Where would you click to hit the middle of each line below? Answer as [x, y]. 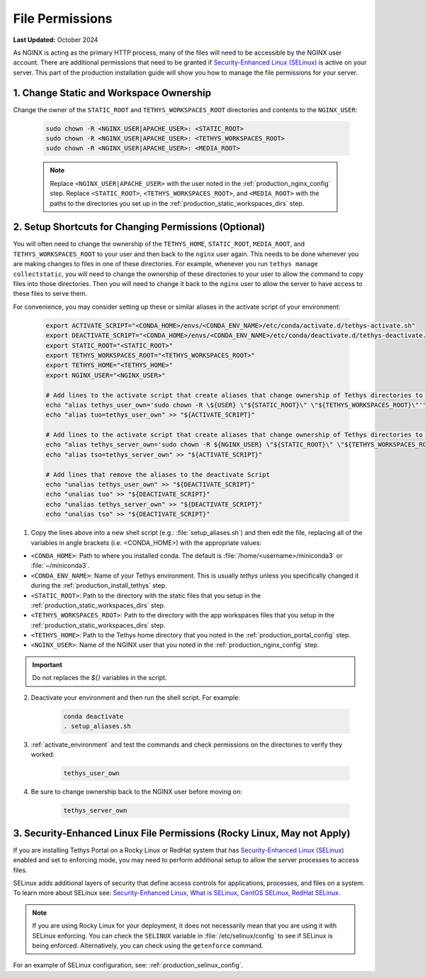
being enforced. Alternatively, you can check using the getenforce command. [148, 945]
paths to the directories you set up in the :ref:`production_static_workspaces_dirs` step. [177, 203]
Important [47, 664]
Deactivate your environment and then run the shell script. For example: [135, 697]
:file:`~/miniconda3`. [60, 566]
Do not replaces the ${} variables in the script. [100, 678]
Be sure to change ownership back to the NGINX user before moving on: [136, 792]
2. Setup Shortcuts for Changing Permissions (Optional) [139, 227]
